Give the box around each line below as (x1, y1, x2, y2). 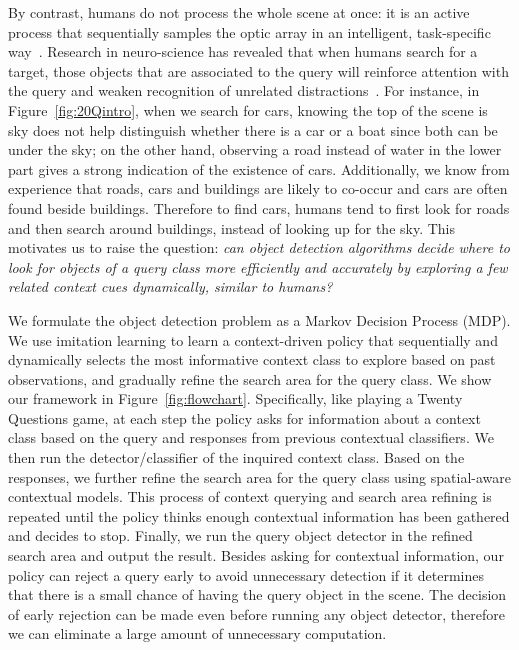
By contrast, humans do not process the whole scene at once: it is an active (8, 2, 470, 22)
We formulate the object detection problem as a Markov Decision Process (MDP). (8, 309, 511, 330)
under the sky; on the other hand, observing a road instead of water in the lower (8, 139, 502, 160)
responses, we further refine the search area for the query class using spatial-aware (8, 466, 511, 487)
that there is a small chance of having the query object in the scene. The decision (8, 584, 507, 605)
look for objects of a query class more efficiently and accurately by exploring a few (8, 256, 508, 277)
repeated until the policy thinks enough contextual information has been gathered (8, 505, 510, 526)
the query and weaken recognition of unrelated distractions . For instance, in (8, 80, 480, 101)
